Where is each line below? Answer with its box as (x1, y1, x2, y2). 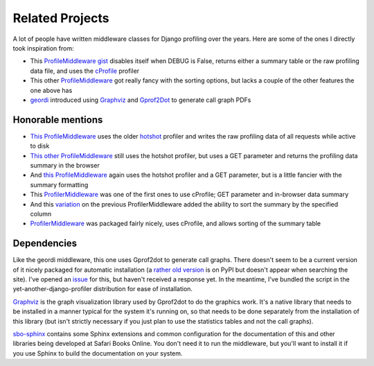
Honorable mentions (12, 114, 103, 125)
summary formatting (30, 180, 89, 189)
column (30, 209, 52, 218)
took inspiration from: (12, 44, 74, 52)
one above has (30, 86, 73, 94)
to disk (30, 142, 50, 150)
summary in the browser (30, 161, 100, 169)
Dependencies (12, 238, 78, 250)
